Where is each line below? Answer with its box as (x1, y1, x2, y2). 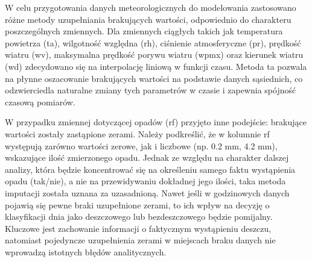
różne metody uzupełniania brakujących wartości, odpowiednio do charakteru (5, 13, 291, 25)
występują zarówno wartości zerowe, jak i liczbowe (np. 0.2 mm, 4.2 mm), (5, 139, 278, 152)
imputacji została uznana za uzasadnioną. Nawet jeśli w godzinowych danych (5, 186, 290, 199)
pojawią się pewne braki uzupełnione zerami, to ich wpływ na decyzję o (5, 198, 270, 211)
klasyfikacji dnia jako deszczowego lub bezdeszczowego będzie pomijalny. (5, 210, 273, 223)
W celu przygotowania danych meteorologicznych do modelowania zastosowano (5, 1, 296, 13)
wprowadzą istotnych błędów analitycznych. (5, 245, 167, 258)
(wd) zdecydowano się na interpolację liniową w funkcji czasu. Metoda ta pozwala (5, 60, 307, 72)
